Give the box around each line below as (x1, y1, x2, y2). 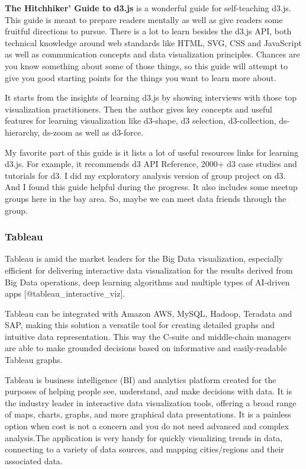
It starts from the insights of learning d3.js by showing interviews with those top (5, 91, 297, 104)
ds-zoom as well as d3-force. (42, 126, 144, 138)
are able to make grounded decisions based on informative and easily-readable (5, 342, 287, 354)
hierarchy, (5, 126, 40, 138)
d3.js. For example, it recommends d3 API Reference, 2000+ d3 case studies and (5, 158, 297, 170)
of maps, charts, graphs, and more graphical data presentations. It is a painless (5, 408, 291, 420)
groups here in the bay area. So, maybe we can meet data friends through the (5, 192, 286, 204)
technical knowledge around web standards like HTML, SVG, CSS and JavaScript (5, 36, 302, 49)
